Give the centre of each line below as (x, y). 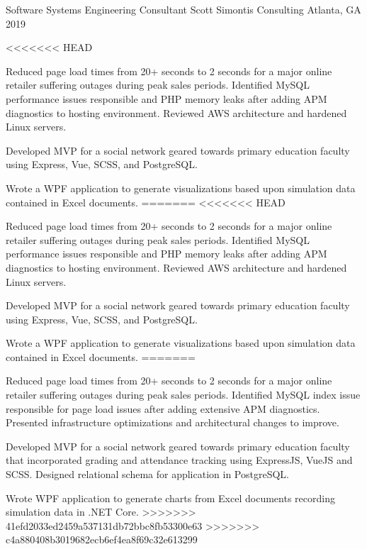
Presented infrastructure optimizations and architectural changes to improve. (173, 422)
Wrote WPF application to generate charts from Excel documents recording (170, 498)
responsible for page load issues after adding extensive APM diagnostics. (163, 408)
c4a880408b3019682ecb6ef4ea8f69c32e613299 (102, 539)
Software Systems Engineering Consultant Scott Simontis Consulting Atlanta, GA (183, 9)
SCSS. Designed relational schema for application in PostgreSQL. (147, 474)
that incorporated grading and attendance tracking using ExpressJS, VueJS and (179, 460)
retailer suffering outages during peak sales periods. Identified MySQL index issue (183, 395)
